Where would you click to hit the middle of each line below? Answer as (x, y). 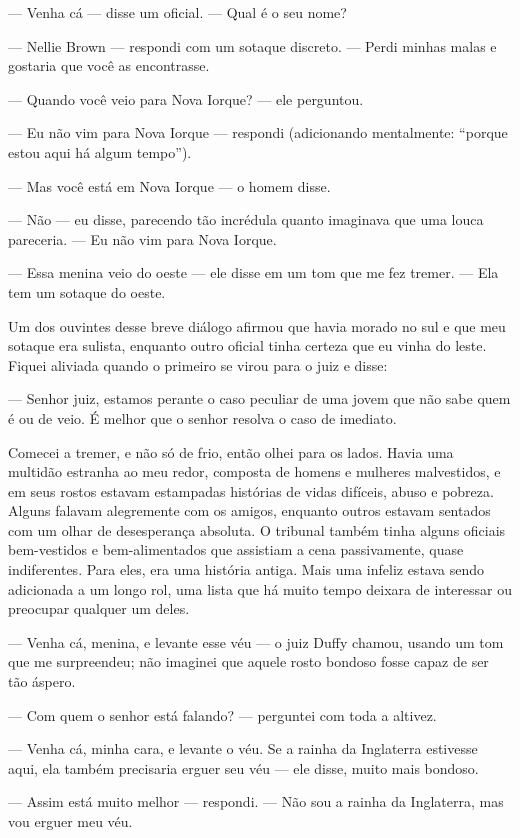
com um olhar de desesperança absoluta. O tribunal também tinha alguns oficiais (257, 529)
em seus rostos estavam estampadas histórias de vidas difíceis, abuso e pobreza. (251, 490)
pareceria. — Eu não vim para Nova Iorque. (142, 238)
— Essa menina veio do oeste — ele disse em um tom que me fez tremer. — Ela (253, 272)
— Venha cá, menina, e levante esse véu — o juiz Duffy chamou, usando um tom (256, 641)
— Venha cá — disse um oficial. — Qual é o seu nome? (177, 12)
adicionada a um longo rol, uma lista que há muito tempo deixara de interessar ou (260, 588)
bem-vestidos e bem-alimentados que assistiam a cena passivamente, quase (236, 549)
